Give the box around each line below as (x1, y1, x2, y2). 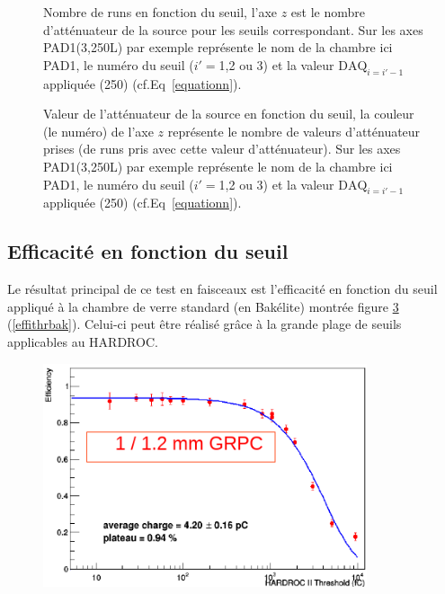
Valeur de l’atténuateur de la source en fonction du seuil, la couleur (43, 104, 414, 123)
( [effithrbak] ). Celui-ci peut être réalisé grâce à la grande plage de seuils (7, 315, 402, 333)
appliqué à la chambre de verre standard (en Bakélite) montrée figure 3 (7, 297, 399, 315)
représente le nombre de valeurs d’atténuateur (167, 121, 421, 140)
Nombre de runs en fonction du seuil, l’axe (43, 3, 278, 21)
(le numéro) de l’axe (43, 121, 154, 140)
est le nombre (290, 3, 366, 21)
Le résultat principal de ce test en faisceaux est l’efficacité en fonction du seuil (7, 279, 438, 298)
